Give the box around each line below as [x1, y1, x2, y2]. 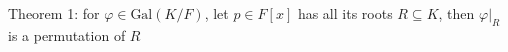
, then [438, 3, 475, 23]
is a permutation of [8, 24, 126, 45]
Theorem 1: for [8, 3, 100, 23]
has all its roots [297, 3, 393, 23]
